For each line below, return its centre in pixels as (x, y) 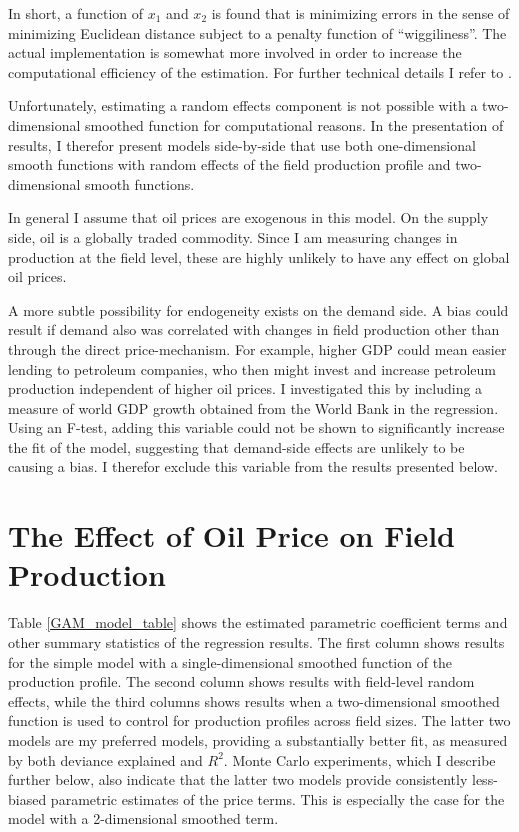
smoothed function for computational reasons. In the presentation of (294, 124)
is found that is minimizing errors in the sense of (360, 13)
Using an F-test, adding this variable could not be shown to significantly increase (256, 427)
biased (27, 798)
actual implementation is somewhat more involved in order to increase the (235, 52)
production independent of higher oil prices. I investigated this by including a (245, 388)
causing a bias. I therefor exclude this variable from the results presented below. (253, 466)
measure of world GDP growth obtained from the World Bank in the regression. (253, 407)
